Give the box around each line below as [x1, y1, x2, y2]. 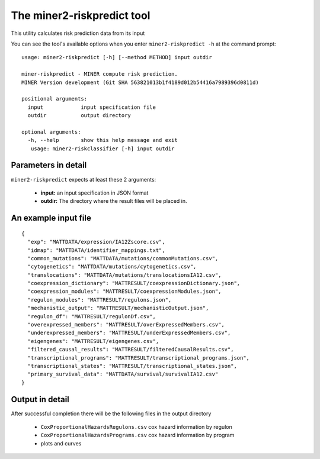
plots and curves [40, 439, 82, 447]
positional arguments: [21, 95, 88, 102]
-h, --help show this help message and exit [27, 137, 178, 144]
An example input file [11, 213, 91, 223]
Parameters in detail [11, 160, 87, 170]
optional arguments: [21, 128, 81, 135]
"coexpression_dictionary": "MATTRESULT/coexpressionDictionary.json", [27, 280, 241, 287]
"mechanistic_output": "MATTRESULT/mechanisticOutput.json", [27, 305, 209, 312]
